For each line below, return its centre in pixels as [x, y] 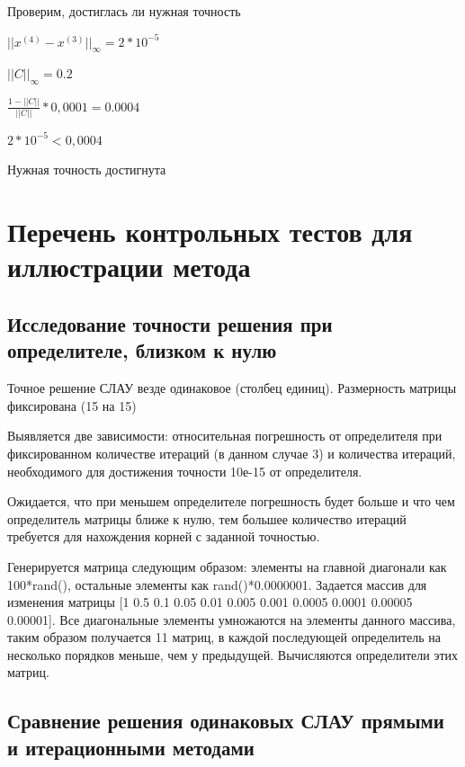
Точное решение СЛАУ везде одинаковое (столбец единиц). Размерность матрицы [232, 388]
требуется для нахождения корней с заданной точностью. [164, 536]
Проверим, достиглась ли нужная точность [124, 11]
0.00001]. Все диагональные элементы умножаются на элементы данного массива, [232, 619]
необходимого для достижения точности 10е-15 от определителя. [185, 471]
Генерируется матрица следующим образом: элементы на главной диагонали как [227, 566]
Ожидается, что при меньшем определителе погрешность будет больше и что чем [231, 501]
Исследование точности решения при [170, 323]
